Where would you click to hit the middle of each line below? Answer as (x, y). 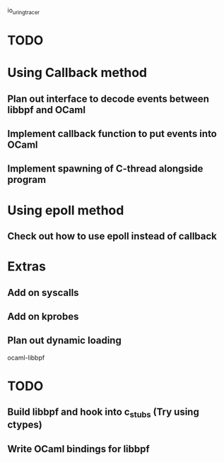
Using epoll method (66, 210)
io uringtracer (24, 11)
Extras (26, 267)
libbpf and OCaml (47, 110)
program (27, 180)
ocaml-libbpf (26, 357)
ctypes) (25, 425)
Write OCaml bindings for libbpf (78, 449)
